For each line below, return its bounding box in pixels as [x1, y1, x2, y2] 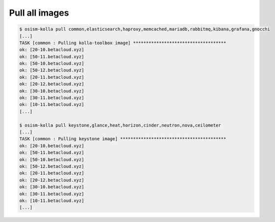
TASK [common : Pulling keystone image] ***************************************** [19, 136, 226, 142]
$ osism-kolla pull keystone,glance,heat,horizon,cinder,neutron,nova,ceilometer [19, 123, 222, 128]
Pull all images [9, 7, 69, 18]
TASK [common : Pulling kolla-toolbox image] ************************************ [19, 40, 226, 46]
